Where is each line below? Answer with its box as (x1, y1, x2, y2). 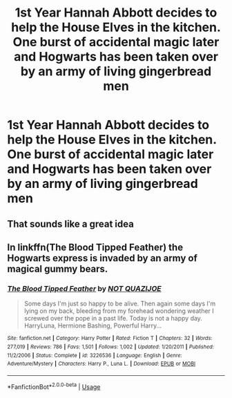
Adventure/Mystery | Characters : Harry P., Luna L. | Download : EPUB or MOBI (7, 361, 195, 368)
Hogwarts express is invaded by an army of (7, 252, 198, 264)
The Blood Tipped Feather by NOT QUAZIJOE (7, 283, 162, 293)
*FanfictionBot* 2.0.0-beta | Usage (7, 381, 101, 391)
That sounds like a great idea (7, 218, 135, 229)
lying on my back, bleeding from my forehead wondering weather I (23, 307, 214, 315)
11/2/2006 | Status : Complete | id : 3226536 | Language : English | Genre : (7, 352, 182, 359)
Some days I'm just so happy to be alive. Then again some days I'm (23, 299, 216, 308)
